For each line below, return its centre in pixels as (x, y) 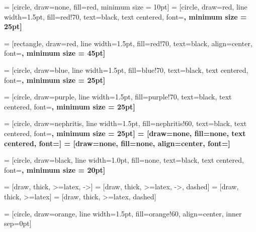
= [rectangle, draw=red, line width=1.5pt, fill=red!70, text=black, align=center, (128, 43)
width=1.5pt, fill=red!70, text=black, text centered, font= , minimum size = (125, 16)
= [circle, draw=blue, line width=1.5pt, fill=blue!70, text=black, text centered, (126, 70)
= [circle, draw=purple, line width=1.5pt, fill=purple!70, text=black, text (118, 97)
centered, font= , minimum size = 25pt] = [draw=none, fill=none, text (125, 133)
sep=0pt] (18, 223)
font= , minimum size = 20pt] (55, 169)
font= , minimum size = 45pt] (55, 53)
